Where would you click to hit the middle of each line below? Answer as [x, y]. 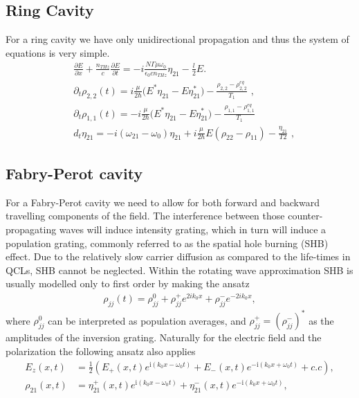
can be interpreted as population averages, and [147, 320]
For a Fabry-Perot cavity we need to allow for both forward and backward [163, 202]
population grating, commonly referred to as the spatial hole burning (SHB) [167, 243]
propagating [31, 229]
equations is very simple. [58, 52]
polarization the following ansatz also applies [101, 351]
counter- [305, 216]
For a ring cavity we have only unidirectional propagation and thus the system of [177, 39]
